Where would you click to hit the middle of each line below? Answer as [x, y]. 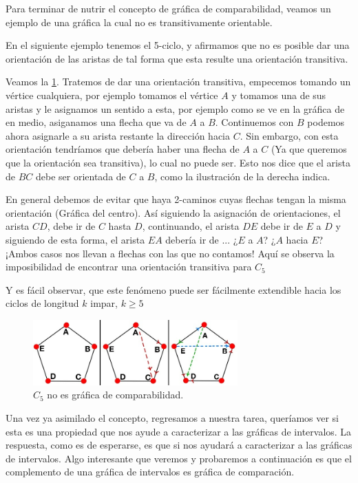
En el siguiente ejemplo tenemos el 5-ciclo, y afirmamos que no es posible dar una [178, 45]
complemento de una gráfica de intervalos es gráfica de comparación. [150, 472]
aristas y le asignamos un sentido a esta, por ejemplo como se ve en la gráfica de [175, 108]
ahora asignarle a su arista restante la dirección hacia [118, 135]
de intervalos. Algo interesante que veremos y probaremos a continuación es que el [179, 458]
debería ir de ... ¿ [202, 239]
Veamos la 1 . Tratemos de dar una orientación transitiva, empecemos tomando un [178, 82]
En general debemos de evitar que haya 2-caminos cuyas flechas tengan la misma [176, 199]
